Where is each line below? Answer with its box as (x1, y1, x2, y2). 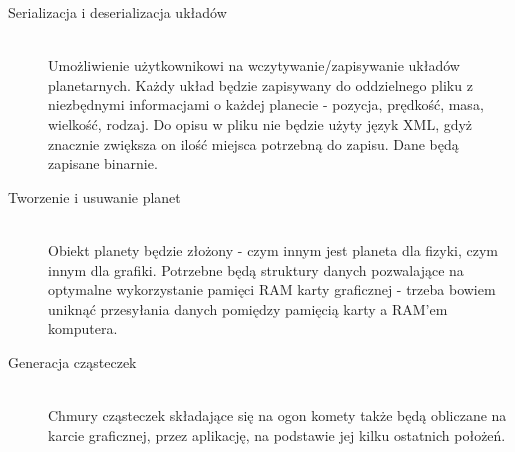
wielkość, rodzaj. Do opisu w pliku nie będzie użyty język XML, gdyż (48, 113, 473, 134)
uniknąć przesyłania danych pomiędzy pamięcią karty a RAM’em (48, 298, 448, 319)
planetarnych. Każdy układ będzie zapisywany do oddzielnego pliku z (48, 74, 473, 95)
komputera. (48, 318, 118, 339)
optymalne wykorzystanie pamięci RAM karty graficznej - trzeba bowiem (48, 279, 496, 300)
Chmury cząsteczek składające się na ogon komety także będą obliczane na (48, 405, 507, 426)
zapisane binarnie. (48, 153, 158, 174)
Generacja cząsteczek (8, 351, 137, 372)
